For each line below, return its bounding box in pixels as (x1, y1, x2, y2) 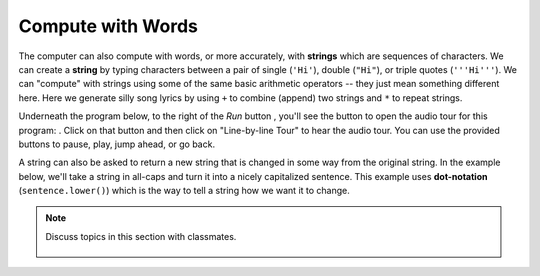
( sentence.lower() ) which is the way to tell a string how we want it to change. (18, 185, 350, 197)
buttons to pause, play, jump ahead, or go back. (18, 138, 215, 150)
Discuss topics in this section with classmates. (45, 230, 237, 242)
